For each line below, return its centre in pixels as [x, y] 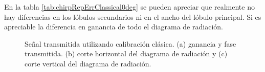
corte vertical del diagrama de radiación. [88, 63]
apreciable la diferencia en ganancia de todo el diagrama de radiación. [114, 27]
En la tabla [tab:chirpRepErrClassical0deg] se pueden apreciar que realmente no [129, 7]
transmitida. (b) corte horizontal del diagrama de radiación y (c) [126, 53]
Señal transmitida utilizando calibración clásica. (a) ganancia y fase [130, 43]
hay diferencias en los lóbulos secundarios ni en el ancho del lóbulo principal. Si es [133, 16]
